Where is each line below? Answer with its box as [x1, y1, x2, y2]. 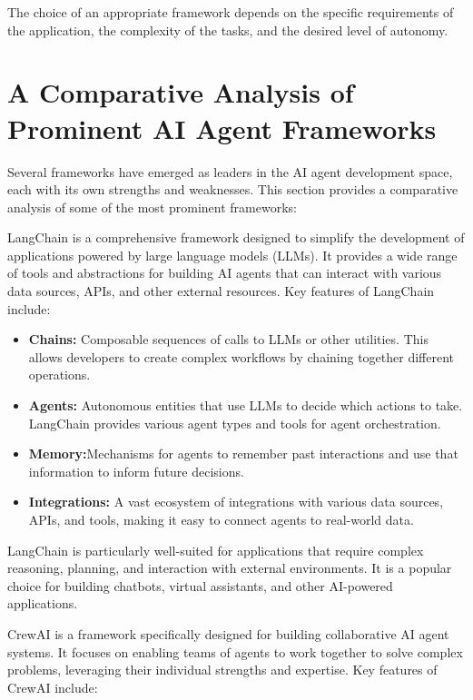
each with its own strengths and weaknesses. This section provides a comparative [7, 180, 458, 199]
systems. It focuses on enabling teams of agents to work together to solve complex [7, 642, 463, 661]
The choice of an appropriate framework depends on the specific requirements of [7, 3, 454, 21]
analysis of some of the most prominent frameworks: [7, 197, 297, 216]
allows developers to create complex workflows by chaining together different [28, 347, 455, 366]
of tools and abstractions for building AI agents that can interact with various [7, 263, 442, 282]
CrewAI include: [7, 677, 98, 696]
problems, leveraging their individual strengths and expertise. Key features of [7, 660, 438, 679]
